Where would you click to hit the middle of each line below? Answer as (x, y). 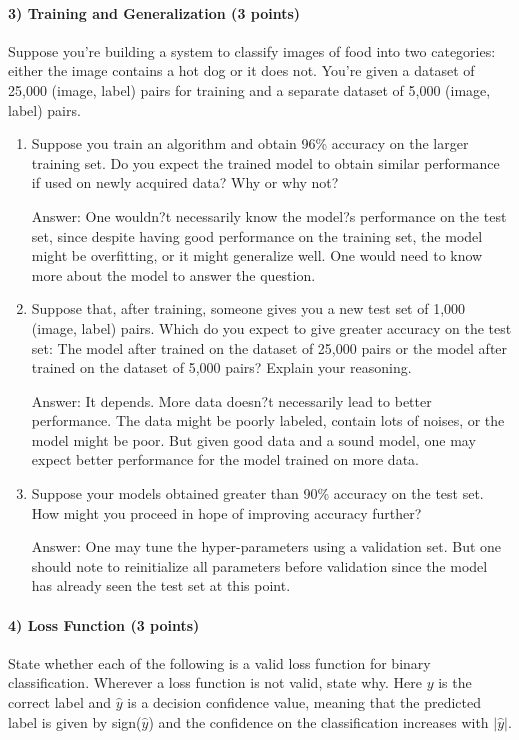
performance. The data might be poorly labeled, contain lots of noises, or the (268, 420)
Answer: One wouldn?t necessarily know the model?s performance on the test (269, 215)
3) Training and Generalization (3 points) (154, 12)
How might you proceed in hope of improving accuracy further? (226, 512)
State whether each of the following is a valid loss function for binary (219, 662)
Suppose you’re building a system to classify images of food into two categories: (252, 50)
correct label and (60, 702)
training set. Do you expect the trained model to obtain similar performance (265, 162)
